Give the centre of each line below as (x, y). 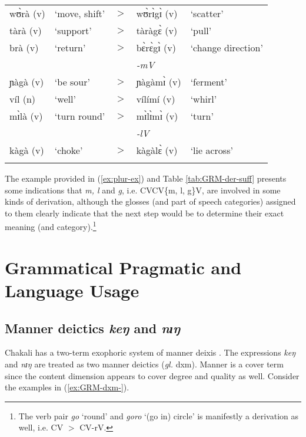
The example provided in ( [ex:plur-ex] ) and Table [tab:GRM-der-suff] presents (146, 178)
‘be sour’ (72, 82)
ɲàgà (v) (27, 82)
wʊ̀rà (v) (27, 13)
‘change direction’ (227, 47)
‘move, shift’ (80, 13)
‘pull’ (201, 30)
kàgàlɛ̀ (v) (157, 150)
